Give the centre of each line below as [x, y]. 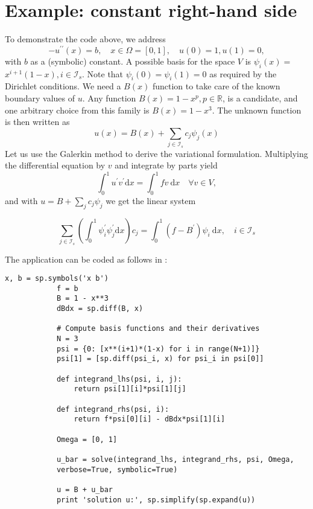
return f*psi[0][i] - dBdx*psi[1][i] [150, 419]
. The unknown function [257, 110]
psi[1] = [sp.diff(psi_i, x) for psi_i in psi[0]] [160, 359]
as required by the [243, 73]
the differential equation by [55, 165]
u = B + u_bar [84, 489]
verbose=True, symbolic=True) [117, 469]
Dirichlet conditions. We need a [63, 86]
